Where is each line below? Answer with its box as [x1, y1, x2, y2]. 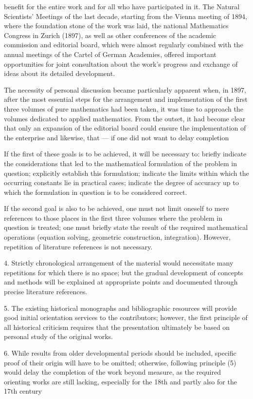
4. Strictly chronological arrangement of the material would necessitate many [4, 258, 234, 268]
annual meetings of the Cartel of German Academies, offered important [4, 49, 217, 59]
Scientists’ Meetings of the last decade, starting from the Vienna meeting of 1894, [4, 11, 247, 21]
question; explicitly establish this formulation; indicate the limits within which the [4, 168, 249, 178]
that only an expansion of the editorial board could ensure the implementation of [4, 123, 246, 133]
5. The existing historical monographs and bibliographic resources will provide [4, 303, 237, 313]
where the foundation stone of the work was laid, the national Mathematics [4, 20, 229, 31]
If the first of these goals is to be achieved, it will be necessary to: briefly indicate [4, 149, 247, 159]
